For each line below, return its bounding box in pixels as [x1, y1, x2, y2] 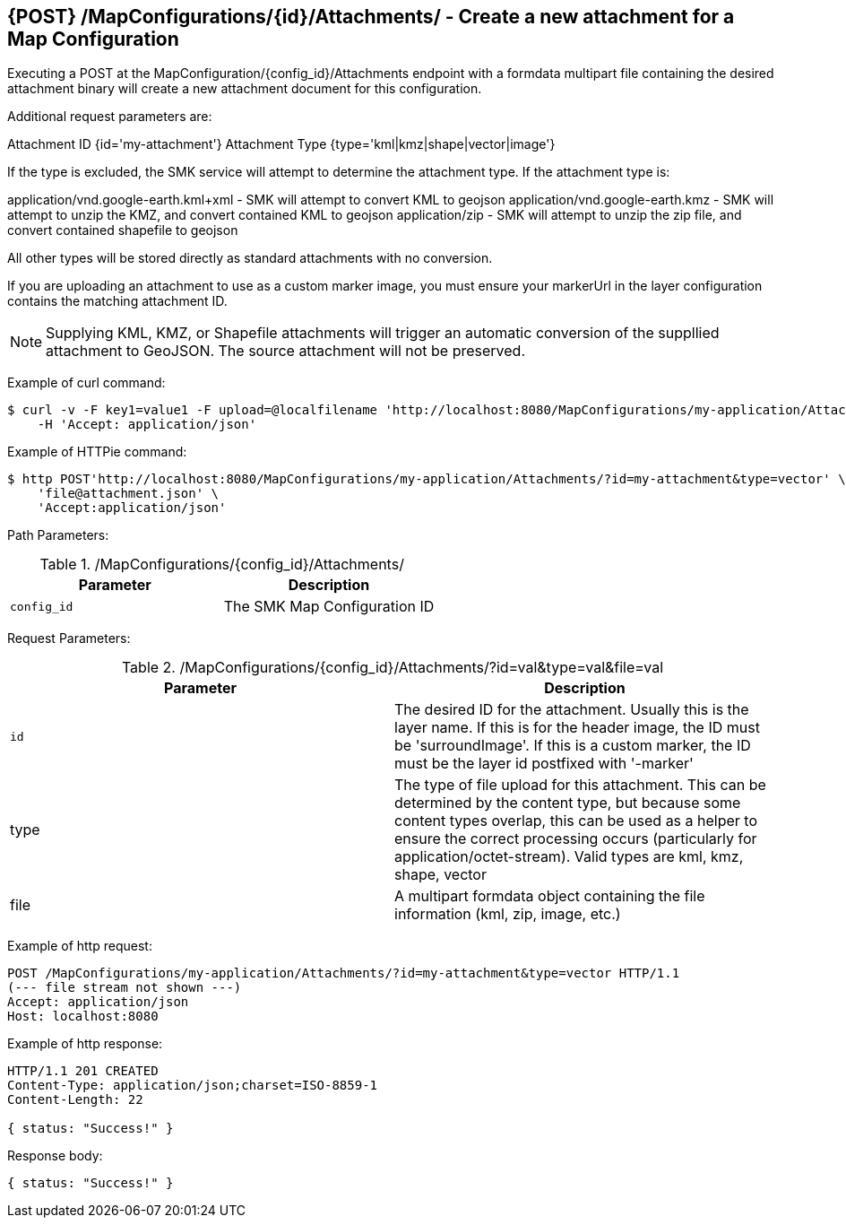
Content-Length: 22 [7, 1092, 143, 1108]
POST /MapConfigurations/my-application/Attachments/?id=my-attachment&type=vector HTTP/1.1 [7, 966, 680, 981]
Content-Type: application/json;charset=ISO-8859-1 [7, 1078, 378, 1093]
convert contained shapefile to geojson [7, 222, 238, 239]
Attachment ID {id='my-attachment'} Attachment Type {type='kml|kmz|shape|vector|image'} [7, 136, 556, 152]
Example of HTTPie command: [7, 444, 187, 460]
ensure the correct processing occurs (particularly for [394, 830, 757, 848]
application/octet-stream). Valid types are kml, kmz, [394, 847, 744, 866]
